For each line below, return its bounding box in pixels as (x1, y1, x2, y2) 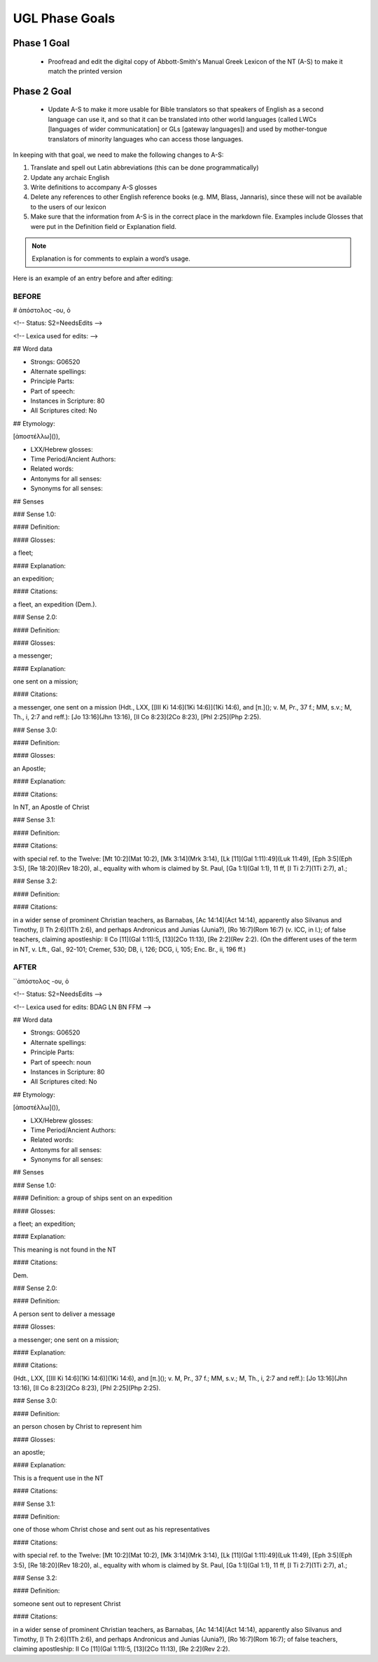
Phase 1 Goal (13, 37, 70, 49)
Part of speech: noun (30, 1058, 92, 1066)
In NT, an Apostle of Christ (13, 803, 90, 811)
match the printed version (48, 67, 122, 75)
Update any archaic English (30, 173, 110, 181)
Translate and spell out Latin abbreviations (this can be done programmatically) (30, 163, 259, 172)
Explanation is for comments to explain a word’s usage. (31, 254, 190, 263)
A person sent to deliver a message (13, 1310, 115, 1318)
